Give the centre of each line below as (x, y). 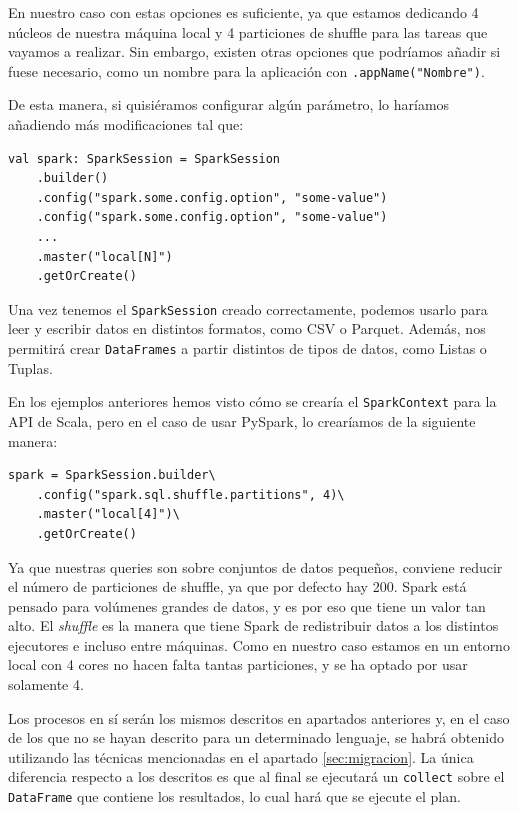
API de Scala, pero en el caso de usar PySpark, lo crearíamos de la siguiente (242, 420)
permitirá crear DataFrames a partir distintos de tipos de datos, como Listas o (247, 348)
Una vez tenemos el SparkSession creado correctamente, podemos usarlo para (248, 308)
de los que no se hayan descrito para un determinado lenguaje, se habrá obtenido (256, 737)
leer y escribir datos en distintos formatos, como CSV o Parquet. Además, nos (247, 328)
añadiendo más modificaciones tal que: (126, 124)
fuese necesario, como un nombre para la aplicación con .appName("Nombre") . (246, 70)
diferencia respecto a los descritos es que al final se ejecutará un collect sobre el (256, 776)
